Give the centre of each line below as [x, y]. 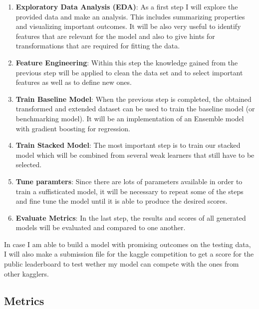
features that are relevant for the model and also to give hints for [115, 36]
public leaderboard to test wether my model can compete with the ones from [122, 264]
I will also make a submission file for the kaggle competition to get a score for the [129, 254]
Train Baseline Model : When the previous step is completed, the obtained [133, 99]
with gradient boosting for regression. [73, 128]
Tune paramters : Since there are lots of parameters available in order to [129, 181]
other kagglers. [26, 273]
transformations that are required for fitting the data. [98, 46]
